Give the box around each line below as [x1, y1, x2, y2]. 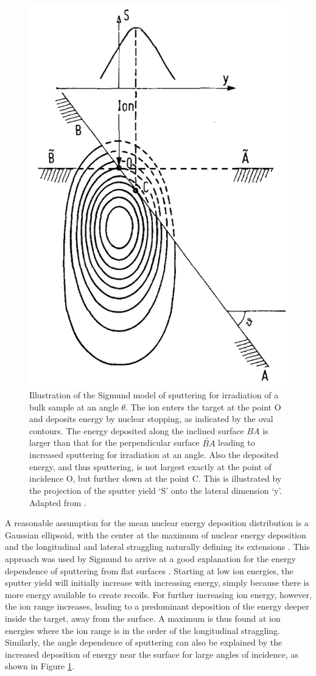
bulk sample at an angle [29, 400, 119, 413]
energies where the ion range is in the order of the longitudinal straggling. [5, 624, 280, 636]
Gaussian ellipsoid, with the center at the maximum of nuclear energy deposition [5, 528, 306, 541]
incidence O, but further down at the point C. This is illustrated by [29, 472, 282, 485]
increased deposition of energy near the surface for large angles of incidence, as [5, 647, 299, 660]
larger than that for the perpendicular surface [29, 436, 200, 449]
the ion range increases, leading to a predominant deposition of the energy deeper [5, 600, 309, 613]
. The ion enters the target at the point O [125, 400, 281, 413]
